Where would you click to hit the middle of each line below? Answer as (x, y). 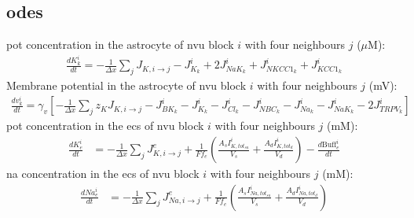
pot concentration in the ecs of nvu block (105, 126)
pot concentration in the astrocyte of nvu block (120, 44)
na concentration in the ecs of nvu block (103, 174)
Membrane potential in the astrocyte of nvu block (126, 85)
